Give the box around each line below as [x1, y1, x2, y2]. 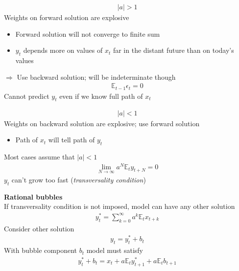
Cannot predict [4, 90, 49, 101]
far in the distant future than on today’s [113, 45, 234, 55]
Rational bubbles [4, 191, 63, 202]
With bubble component [4, 245, 77, 255]
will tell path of [48, 135, 95, 145]
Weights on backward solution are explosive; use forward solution [4, 118, 200, 128]
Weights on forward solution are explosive [4, 12, 129, 23]
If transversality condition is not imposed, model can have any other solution [4, 201, 235, 211]
